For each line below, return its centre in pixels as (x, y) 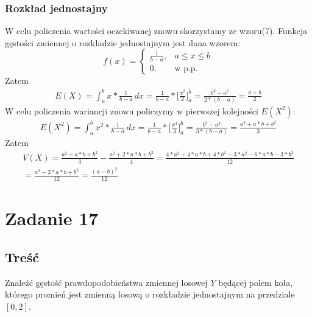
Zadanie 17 (52, 218)
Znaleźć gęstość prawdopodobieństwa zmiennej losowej (106, 282)
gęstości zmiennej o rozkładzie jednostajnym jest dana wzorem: (123, 42)
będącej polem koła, (256, 282)
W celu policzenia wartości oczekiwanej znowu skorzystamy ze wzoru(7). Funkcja (156, 31)
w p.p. (186, 69)
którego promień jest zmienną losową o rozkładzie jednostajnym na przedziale (150, 294)
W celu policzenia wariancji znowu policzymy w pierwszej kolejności (132, 110)
